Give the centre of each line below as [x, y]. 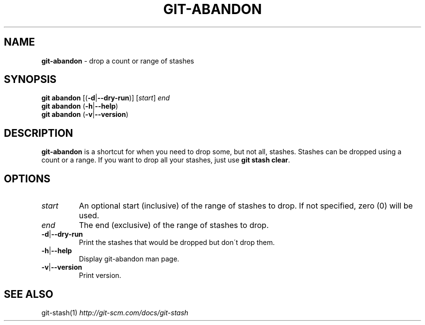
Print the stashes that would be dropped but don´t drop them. [177, 243]
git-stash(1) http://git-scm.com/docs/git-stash [115, 312]
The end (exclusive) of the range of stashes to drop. [174, 225]
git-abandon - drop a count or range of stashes [118, 61]
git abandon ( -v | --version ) [85, 114]
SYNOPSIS [30, 80]
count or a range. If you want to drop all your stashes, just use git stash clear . [166, 160]
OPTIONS [27, 179]
